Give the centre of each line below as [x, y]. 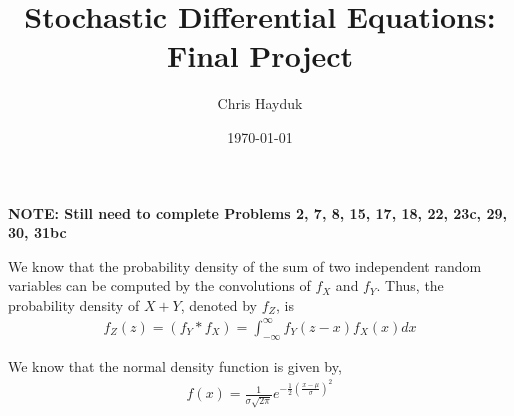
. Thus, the [410, 285]
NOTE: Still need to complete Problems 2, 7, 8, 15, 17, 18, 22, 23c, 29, [257, 212]
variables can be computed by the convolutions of [159, 285]
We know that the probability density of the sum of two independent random [245, 265]
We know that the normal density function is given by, [175, 365]
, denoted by [218, 304]
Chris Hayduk [260, 103]
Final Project [260, 55]
